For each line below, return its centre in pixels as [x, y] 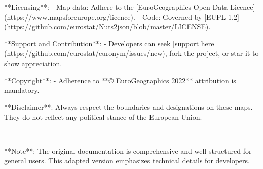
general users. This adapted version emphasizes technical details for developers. [127, 161]
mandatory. [22, 90]
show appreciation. [33, 63]
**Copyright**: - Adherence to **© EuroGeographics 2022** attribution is [120, 80]
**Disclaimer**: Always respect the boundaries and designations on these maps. [128, 107]
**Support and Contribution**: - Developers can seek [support [102, 43]
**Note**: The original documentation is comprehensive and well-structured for [128, 151]
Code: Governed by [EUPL [184, 16]
